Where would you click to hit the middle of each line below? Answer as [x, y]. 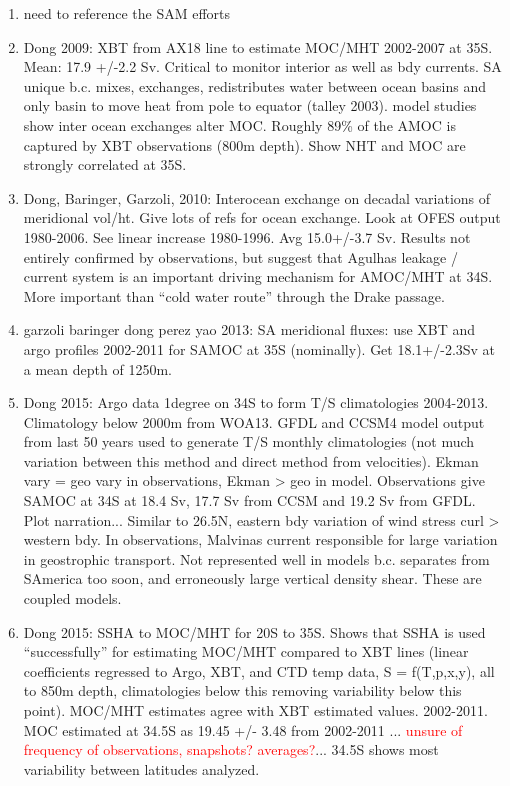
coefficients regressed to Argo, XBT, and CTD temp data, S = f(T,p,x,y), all [259, 670]
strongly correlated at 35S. [105, 164]
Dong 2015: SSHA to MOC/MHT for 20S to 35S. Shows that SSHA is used [254, 631]
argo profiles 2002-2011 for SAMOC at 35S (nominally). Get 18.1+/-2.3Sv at [259, 348]
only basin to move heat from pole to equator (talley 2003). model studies [250, 105]
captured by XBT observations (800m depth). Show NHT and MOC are [244, 144]
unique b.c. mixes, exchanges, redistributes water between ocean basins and [254, 85]
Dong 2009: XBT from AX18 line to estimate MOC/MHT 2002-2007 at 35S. [258, 46]
